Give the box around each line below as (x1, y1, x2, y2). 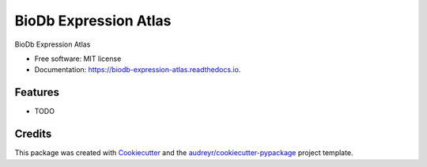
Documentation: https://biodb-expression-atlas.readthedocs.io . (34, 65, 241, 74)
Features (14, 85, 59, 99)
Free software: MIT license (34, 54, 122, 63)
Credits (14, 127, 52, 141)
